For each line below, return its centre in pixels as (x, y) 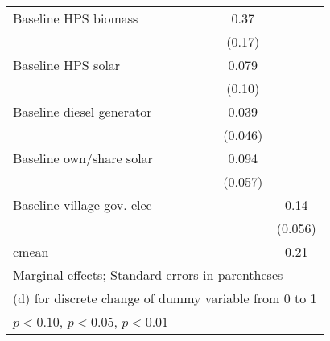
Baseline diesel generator (82, 111)
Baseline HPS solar (67, 65)
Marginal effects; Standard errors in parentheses (148, 275)
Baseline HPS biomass (76, 18)
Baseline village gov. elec (82, 205)
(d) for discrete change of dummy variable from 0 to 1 (165, 298)
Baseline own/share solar (83, 158)
